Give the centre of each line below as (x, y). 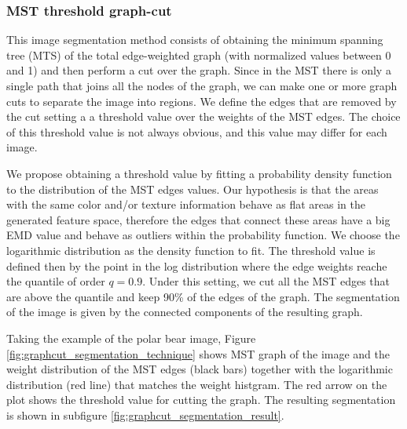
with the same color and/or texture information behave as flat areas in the (186, 204)
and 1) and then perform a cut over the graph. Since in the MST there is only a (199, 70)
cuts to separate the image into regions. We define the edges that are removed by (202, 101)
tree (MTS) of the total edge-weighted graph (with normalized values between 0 (199, 55)
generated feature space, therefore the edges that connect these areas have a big (198, 219)
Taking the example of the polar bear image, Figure (131, 338)
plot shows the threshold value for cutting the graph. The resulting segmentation (201, 400)
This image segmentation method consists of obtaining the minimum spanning (195, 40)
